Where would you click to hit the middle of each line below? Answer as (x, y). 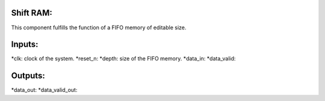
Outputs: (28, 76)
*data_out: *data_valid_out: (44, 90)
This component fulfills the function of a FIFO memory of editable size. (99, 27)
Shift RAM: (32, 13)
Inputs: (25, 45)
